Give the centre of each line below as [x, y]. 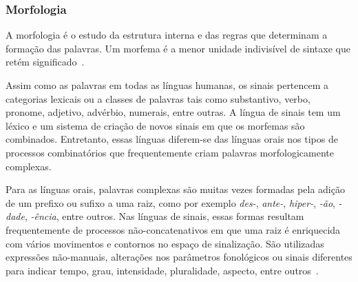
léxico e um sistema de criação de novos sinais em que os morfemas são [155, 125]
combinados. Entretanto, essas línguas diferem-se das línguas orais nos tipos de [172, 139]
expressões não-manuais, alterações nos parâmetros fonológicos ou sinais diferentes [179, 257]
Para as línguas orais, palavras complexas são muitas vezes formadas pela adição [175, 189]
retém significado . [45, 62]
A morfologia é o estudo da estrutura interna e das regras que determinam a [167, 35]
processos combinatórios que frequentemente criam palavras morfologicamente [170, 152]
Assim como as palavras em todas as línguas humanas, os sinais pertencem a [167, 85]
